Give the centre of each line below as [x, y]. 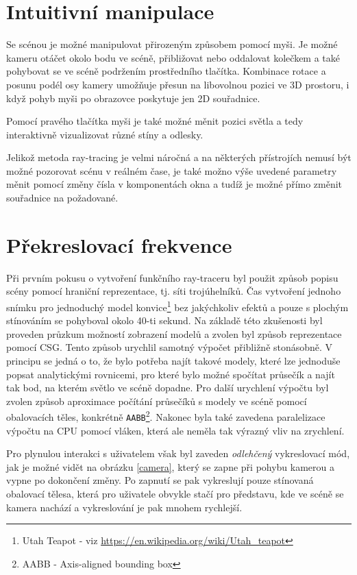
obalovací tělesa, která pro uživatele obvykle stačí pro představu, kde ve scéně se [175, 494]
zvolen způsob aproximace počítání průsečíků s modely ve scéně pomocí [157, 401]
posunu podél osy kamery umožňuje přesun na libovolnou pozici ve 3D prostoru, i [178, 84]
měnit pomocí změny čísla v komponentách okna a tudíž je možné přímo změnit [174, 184]
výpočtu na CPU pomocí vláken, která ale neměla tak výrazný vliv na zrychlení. [175, 430]
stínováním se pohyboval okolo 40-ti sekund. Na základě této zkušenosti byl [164, 320]
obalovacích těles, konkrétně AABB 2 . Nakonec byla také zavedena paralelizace [166, 416]
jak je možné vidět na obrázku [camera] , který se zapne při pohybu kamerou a [171, 466]
